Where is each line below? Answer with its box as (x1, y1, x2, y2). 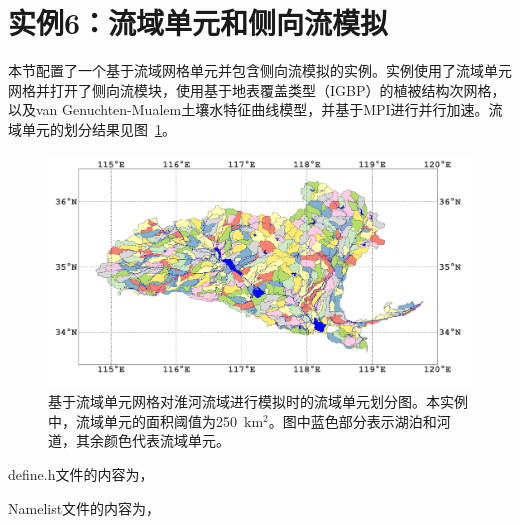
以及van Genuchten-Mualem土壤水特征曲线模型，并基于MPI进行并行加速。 (8, 99, 489, 120)
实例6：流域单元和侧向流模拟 (8, 2, 389, 43)
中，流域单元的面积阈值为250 (48, 410, 237, 431)
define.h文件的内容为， (8, 464, 154, 485)
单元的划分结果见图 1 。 (21, 118, 176, 139)
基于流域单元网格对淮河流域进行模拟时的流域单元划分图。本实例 (48, 391, 468, 412)
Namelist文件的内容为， (8, 497, 161, 518)
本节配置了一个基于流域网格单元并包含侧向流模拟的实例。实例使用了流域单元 (8, 60, 512, 81)
